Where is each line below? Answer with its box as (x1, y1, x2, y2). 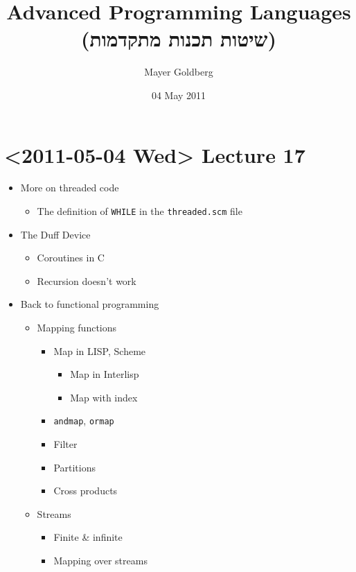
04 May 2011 (151, 87, 206, 102)
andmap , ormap (53, 413, 114, 428)
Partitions (53, 460, 96, 474)
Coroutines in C (37, 250, 105, 265)
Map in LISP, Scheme (53, 343, 146, 358)
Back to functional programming (20, 297, 159, 311)
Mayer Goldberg (144, 64, 213, 79)
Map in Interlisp (70, 367, 139, 381)
